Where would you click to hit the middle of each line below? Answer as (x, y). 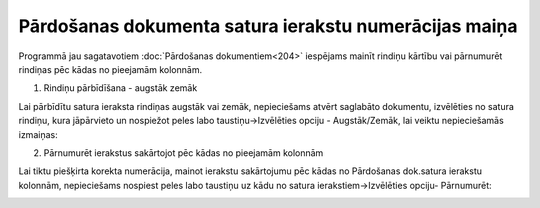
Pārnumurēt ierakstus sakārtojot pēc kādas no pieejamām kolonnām (183, 152)
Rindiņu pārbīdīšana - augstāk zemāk (120, 88)
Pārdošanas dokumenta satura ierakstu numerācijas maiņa (268, 26)
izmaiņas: (38, 134)
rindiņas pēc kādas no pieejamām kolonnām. (110, 69)
